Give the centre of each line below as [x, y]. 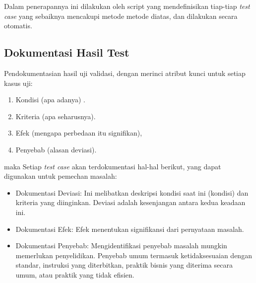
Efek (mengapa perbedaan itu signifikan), [79, 133]
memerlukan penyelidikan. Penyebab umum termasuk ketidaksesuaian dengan [134, 255]
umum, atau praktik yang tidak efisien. [75, 274]
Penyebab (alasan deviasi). [56, 149]
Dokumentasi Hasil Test [67, 52]
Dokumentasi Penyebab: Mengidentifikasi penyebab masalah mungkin [121, 246]
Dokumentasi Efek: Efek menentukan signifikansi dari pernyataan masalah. [130, 229]
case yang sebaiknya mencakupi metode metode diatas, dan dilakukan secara [121, 16]
